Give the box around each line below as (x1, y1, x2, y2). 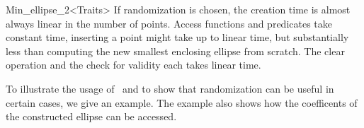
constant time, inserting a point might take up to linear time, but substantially (6, 30, 349, 45)
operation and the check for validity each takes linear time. (6, 57, 261, 72)
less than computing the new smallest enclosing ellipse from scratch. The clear (6, 43, 345, 58)
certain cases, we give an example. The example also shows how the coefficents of (6, 95, 358, 110)
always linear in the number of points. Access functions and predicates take (6, 16, 333, 30)
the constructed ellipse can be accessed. (6, 109, 177, 124)
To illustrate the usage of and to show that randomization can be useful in (6, 81, 334, 95)
